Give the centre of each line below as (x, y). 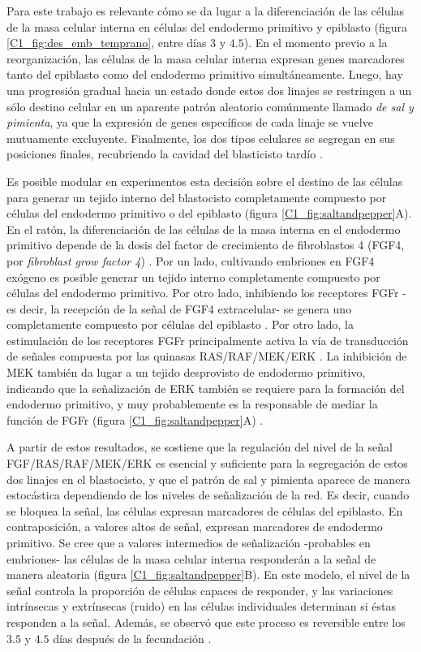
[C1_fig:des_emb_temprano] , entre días (107, 43)
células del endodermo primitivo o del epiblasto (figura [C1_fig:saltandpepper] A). (209, 213)
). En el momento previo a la (316, 43)
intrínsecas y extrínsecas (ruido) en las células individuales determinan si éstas (202, 606)
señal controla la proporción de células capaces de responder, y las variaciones (200, 590)
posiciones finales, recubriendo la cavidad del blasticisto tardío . (165, 154)
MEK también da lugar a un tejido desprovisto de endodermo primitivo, (186, 372)
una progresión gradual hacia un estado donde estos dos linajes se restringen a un (209, 90)
